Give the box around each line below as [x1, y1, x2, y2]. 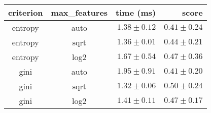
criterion [8, 7, 43, 18]
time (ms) [116, 7, 156, 18]
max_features [51, 7, 108, 18]
